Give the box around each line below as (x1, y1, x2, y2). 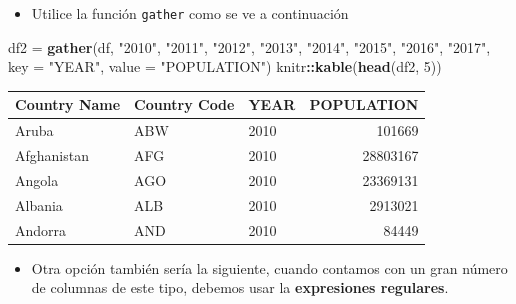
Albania (15, 194, 63, 215)
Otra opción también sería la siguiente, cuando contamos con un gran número (31, 257, 508, 278)
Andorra (15, 219, 67, 240)
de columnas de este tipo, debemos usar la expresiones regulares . (31, 277, 449, 298)
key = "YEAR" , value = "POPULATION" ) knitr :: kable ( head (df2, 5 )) (8, 56, 442, 77)
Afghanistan (15, 145, 89, 166)
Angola (15, 169, 59, 190)
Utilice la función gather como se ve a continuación (31, 3, 349, 23)
